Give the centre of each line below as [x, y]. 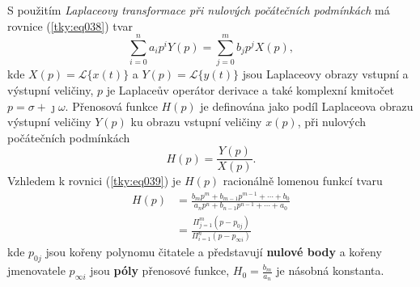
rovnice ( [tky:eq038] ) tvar [70, 25]
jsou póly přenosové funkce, [160, 270]
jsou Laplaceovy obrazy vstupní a [325, 74]
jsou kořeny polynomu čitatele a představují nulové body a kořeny [214, 252]
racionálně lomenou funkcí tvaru [303, 181]
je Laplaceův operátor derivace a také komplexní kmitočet [250, 89]
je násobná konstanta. [330, 270]
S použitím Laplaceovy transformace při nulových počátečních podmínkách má [199, 10]
